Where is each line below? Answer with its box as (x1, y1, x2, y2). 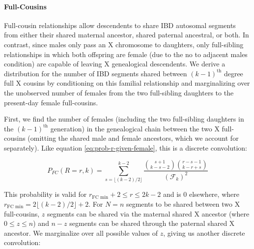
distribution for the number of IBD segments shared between (4, 68, 187, 78)
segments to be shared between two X (126, 198, 240, 209)
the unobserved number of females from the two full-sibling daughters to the (4, 87, 234, 97)
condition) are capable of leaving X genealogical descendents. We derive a (4, 59, 226, 69)
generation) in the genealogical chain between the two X (50, 123, 220, 133)
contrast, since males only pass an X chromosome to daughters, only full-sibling (4, 39, 244, 49)
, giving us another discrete (163, 227, 245, 238)
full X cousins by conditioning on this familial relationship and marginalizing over (4, 78, 250, 88)
